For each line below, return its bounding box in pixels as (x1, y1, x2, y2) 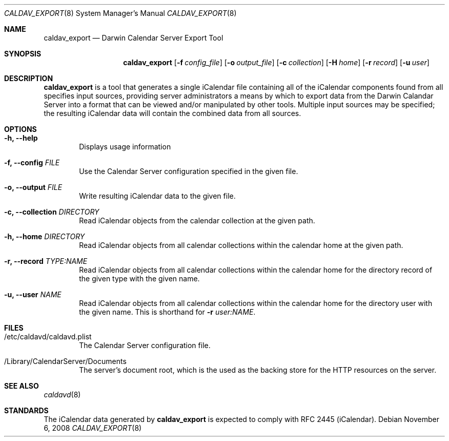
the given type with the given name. (79, 274, 200, 283)
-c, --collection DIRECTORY (4, 207, 99, 216)
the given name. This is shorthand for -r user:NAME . (79, 308, 256, 316)
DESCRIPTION (4, 74, 53, 83)
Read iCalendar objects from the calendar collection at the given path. (79, 216, 315, 225)
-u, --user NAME (4, 290, 62, 299)
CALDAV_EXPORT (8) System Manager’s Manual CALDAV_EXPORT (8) (4, 9, 237, 17)
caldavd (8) (44, 390, 81, 399)
